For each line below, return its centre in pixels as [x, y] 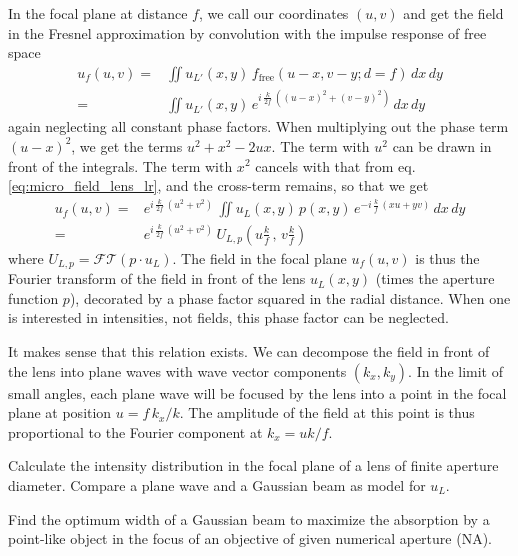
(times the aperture [435, 278]
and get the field [453, 13]
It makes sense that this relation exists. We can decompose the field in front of [249, 351]
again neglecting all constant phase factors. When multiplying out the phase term [258, 126]
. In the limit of [456, 370]
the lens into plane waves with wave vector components [177, 370]
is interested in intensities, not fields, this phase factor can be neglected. [228, 317]
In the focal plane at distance [98, 13]
